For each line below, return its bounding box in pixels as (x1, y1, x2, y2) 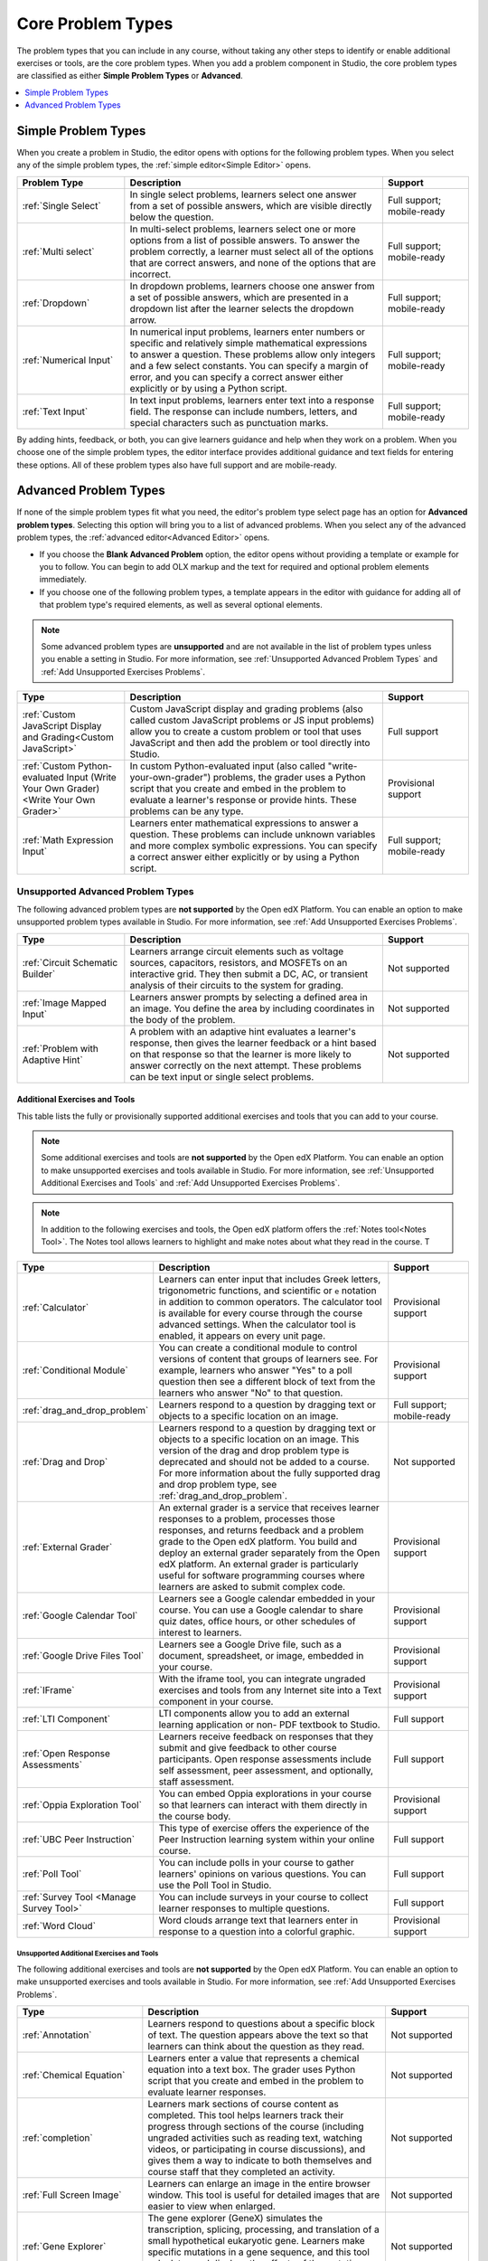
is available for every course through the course (158, 1307, 363, 1320)
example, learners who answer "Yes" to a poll (158, 1364, 352, 1376)
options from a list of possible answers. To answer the (129, 233, 361, 246)
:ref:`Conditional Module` (22, 1364, 128, 1376)
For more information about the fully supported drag (158, 1466, 381, 1479)
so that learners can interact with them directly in (158, 1798, 368, 1811)
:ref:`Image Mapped (22, 996, 108, 1008)
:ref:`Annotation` (22, 2029, 92, 2041)
